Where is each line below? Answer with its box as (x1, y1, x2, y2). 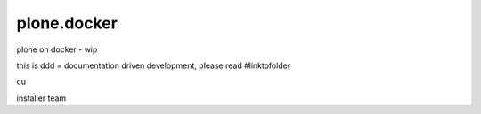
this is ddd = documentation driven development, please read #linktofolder (16, 60, 291, 71)
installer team (16, 93, 67, 103)
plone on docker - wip (16, 44, 98, 55)
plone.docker (16, 13, 118, 33)
